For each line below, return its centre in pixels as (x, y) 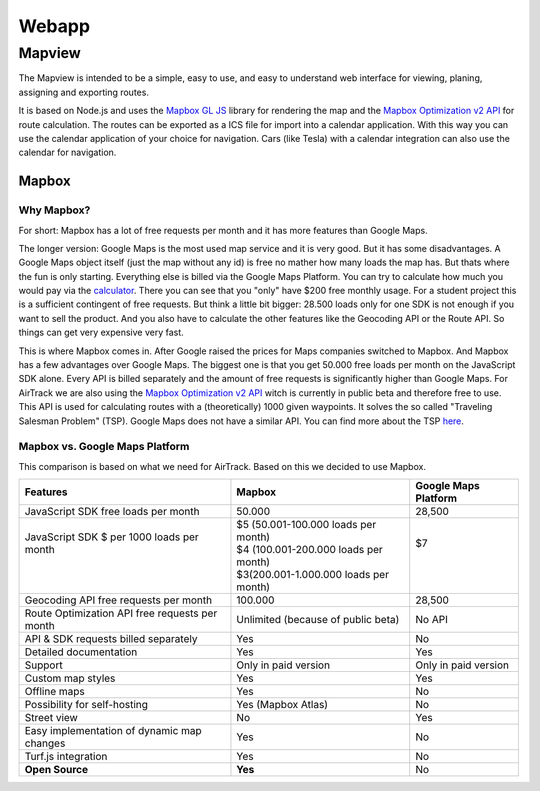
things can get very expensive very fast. (101, 332)
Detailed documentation (81, 652)
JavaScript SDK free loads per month (112, 512)
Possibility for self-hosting (86, 705)
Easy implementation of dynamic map (113, 731)
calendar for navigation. (67, 152)
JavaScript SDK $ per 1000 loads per (111, 537)
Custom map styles (70, 678)
